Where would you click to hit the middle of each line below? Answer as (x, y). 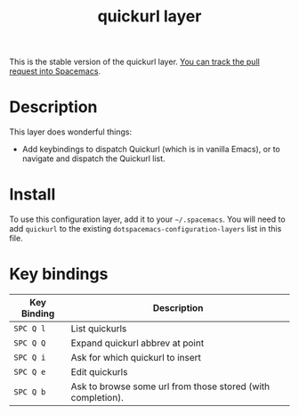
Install (32, 195)
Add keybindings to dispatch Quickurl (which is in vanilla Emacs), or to (151, 150)
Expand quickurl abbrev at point (137, 343)
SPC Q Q (30, 343)
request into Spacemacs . (55, 71)
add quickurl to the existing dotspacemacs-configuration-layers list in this (145, 229)
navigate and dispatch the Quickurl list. (94, 159)
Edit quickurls (99, 372)
